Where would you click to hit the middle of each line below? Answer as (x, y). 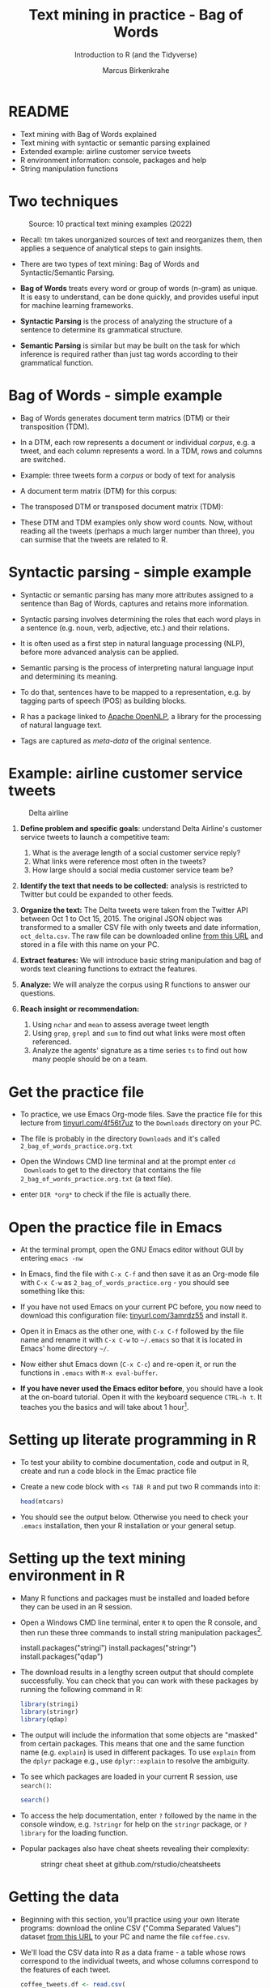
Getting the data (64, 1897)
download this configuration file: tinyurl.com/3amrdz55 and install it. (134, 1316)
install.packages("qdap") (61, 1656)
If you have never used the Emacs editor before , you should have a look (142, 1389)
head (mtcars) (42, 1502)
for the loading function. (88, 1832)
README (39, 111)
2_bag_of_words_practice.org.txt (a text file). (96, 1179)
